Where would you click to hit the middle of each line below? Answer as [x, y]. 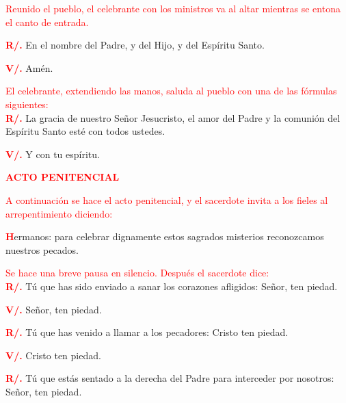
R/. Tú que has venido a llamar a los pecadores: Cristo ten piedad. [147, 332]
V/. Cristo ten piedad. [53, 355]
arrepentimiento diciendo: [59, 213]
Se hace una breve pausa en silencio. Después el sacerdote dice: [137, 273]
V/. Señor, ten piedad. [54, 309]
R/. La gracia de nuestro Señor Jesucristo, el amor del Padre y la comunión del [173, 117]
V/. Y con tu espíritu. [53, 154]
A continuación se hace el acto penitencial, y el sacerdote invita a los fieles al [167, 199]
